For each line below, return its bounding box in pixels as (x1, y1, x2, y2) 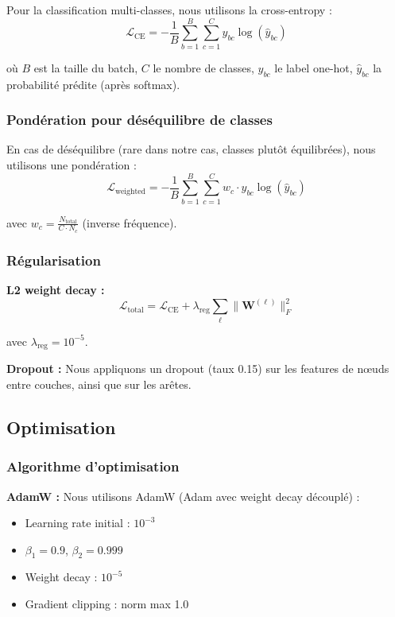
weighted (114, 187, 146, 196)
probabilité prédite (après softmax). (6, 76, 180, 92)
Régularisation (6, 250, 101, 270)
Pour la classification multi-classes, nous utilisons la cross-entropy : (6, 2, 332, 17)
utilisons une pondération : (6, 156, 137, 173)
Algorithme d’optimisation (6, 456, 180, 476)
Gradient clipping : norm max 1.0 (25, 596, 189, 612)
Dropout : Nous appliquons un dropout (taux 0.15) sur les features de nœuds (6, 360, 389, 377)
